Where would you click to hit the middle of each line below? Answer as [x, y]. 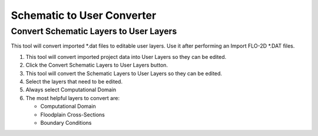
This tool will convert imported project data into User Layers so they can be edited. [126, 57]
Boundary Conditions [66, 122]
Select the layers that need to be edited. [74, 81]
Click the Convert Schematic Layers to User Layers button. [97, 65]
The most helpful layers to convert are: [73, 98]
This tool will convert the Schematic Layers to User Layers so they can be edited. [124, 73]
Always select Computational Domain [71, 90]
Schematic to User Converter [84, 15]
